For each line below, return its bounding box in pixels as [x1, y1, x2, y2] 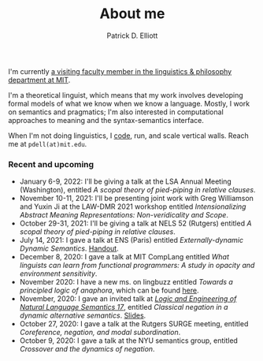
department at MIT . [8, 75, 71, 84]
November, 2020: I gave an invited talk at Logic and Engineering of [19, 294, 237, 303]
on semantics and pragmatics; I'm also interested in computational [8, 107, 224, 117]
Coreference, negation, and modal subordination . [19, 328, 181, 337]
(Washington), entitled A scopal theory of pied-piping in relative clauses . [19, 185, 256, 195]
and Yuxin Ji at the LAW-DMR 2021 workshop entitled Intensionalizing [19, 202, 246, 211]
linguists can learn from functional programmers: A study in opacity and [19, 261, 255, 270]
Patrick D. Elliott [106, 31, 158, 40]
